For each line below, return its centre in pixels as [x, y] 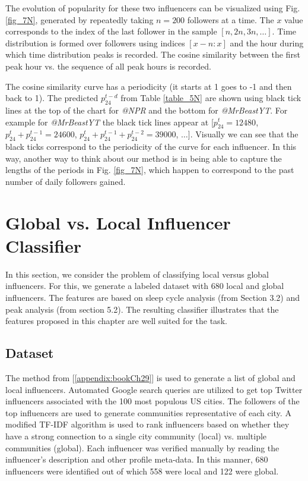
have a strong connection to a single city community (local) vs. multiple [136, 436]
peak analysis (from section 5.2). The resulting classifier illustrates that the [142, 309]
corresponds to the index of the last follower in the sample [111, 31]
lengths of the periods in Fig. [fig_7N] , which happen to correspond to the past [150, 170]
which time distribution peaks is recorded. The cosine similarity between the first [153, 54]
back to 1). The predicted [52, 98]
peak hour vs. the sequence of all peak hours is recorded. [108, 66]
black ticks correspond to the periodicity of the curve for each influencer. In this [151, 147]
